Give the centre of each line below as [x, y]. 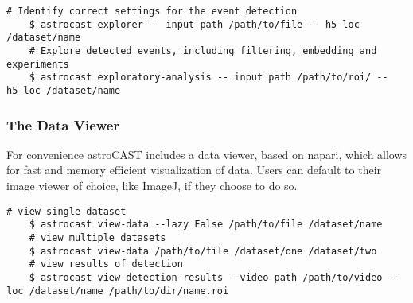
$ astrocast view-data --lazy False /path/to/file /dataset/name [206, 225]
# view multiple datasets [97, 237]
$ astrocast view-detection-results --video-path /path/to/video [206, 277]
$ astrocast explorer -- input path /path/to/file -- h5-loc [194, 24]
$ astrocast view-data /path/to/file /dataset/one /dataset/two [203, 251]
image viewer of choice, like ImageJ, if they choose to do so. [152, 185]
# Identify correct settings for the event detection [152, 11]
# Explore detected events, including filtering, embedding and [203, 50]
